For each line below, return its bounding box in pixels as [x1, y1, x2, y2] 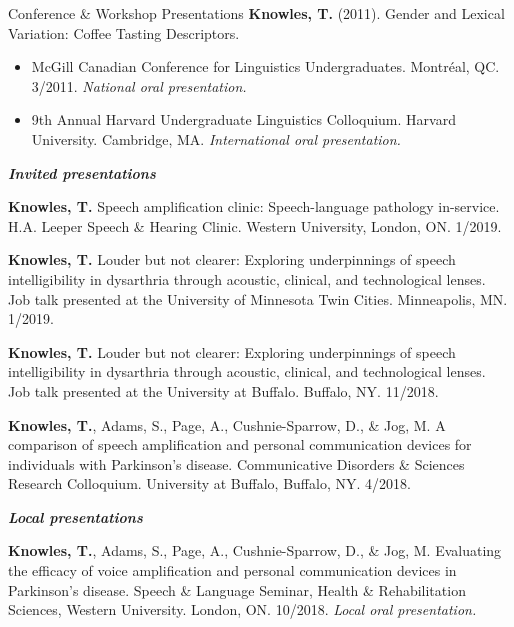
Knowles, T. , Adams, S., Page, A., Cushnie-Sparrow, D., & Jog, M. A [8, 414, 446, 435]
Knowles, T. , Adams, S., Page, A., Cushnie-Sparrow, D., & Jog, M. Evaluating [8, 540, 502, 561]
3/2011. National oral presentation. [31, 75, 247, 96]
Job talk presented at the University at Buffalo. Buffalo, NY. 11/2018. [8, 380, 439, 401]
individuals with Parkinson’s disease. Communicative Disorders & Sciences [8, 453, 465, 474]
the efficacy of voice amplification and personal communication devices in [8, 560, 457, 581]
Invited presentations [8, 162, 156, 183]
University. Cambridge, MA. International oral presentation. [31, 128, 401, 149]
